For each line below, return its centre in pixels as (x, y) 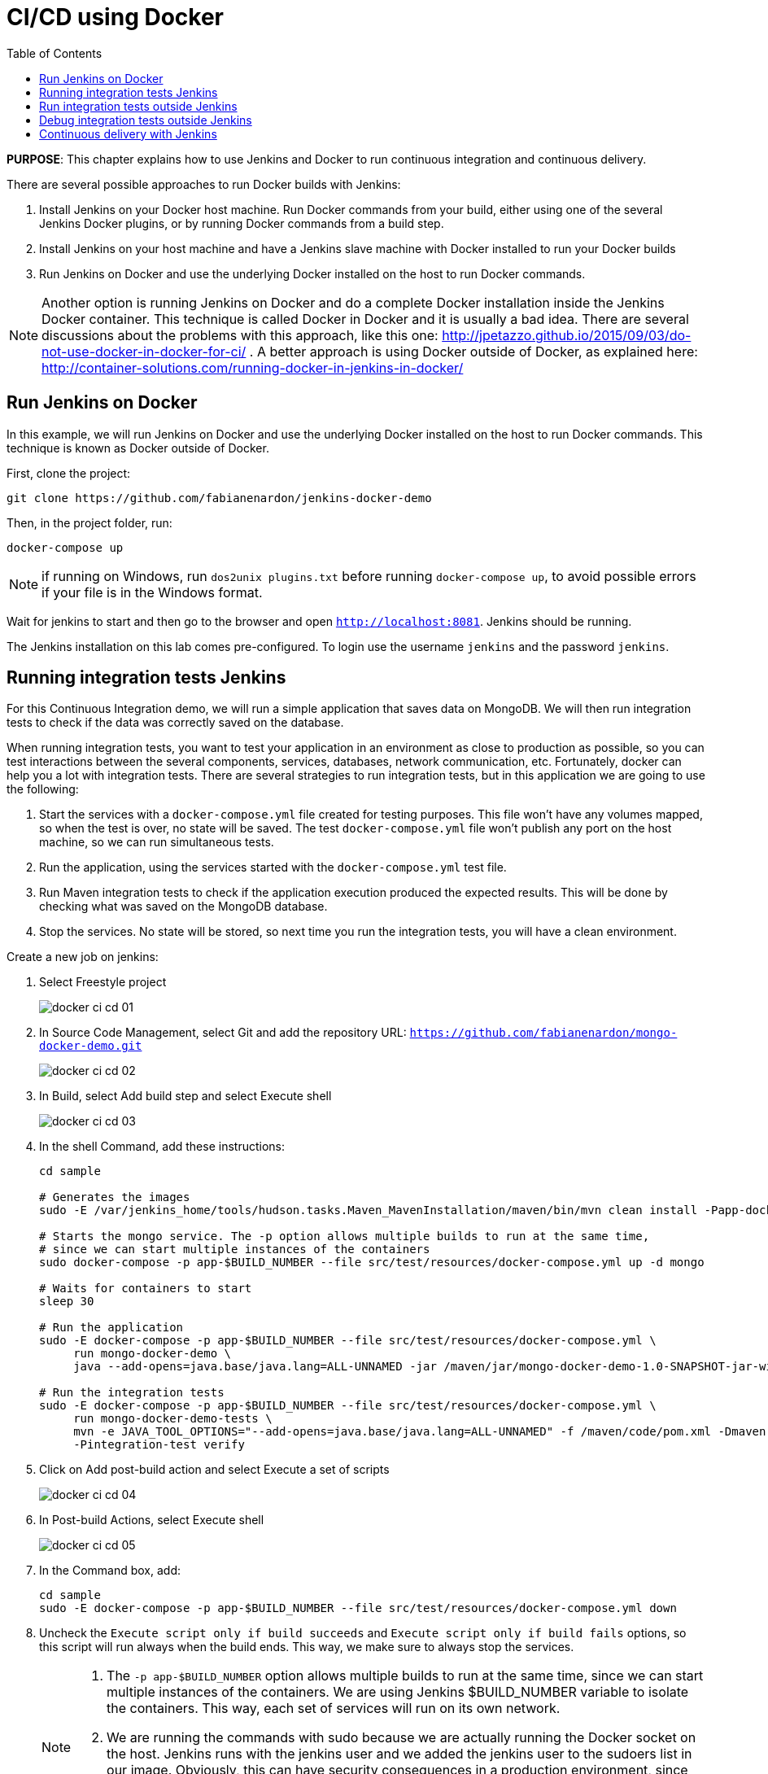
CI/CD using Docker (116, 17)
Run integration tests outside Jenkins (138, 106)
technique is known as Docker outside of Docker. (138, 448)
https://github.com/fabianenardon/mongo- (543, 1033)
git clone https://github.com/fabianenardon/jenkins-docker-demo (219, 498)
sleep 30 (67, 1302)
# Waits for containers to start (146, 1289)
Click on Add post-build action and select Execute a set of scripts (214, 1470)
